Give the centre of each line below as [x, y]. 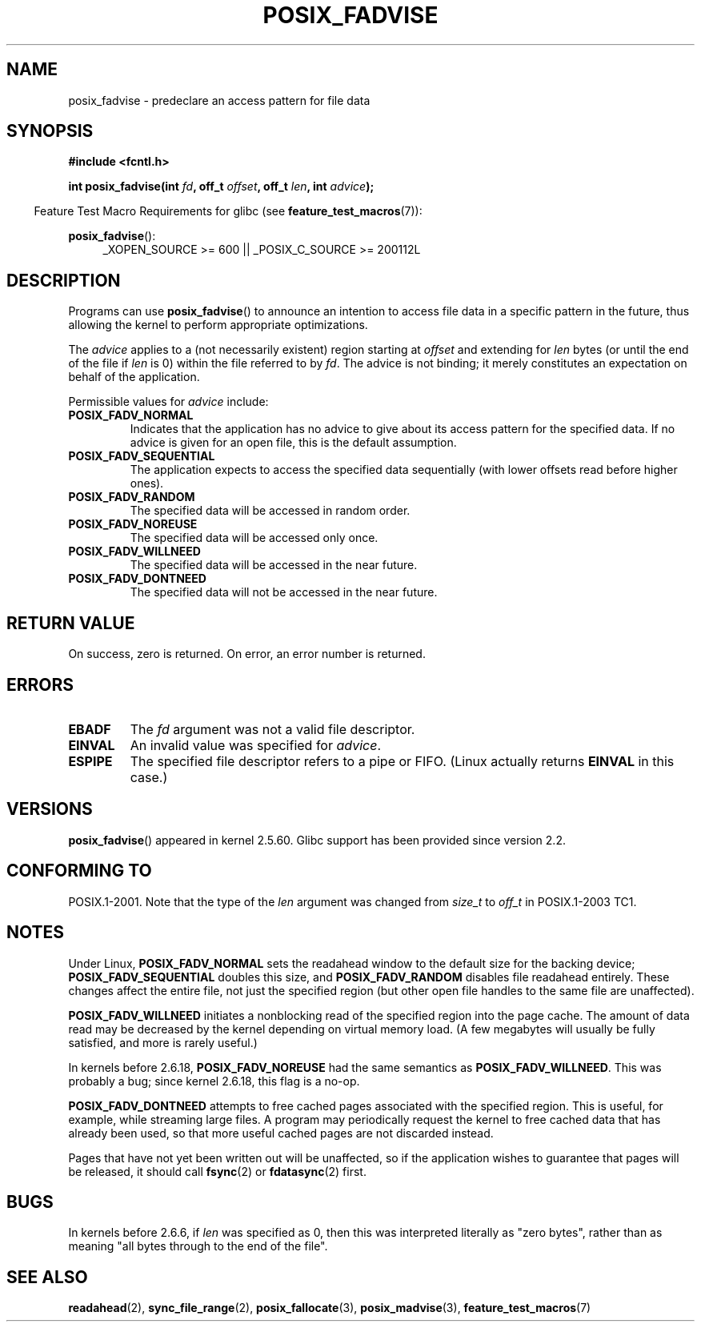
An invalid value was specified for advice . [256, 745]
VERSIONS [50, 809]
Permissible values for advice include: [168, 402]
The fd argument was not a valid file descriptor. [272, 729]
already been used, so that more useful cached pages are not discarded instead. [281, 1133]
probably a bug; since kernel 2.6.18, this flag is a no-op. [214, 1081]
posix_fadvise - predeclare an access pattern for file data [219, 100]
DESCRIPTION [64, 280]
